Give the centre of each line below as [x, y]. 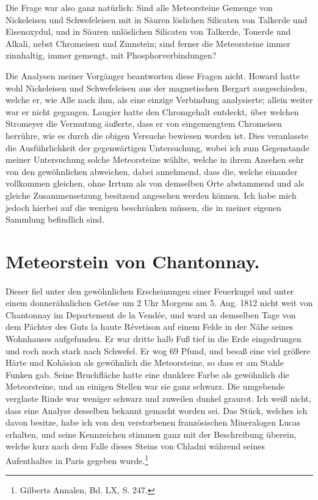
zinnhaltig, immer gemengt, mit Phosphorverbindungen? [111, 55]
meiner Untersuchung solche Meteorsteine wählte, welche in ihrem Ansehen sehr [155, 159]
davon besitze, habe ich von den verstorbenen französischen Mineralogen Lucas [153, 422]
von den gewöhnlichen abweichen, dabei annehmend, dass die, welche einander [152, 171]
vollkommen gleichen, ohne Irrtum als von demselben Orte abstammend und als [155, 183]
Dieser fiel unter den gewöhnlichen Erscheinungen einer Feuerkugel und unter [150, 291]
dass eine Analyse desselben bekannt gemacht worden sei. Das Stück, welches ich [157, 410]
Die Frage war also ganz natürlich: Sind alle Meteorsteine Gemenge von [139, 7]
